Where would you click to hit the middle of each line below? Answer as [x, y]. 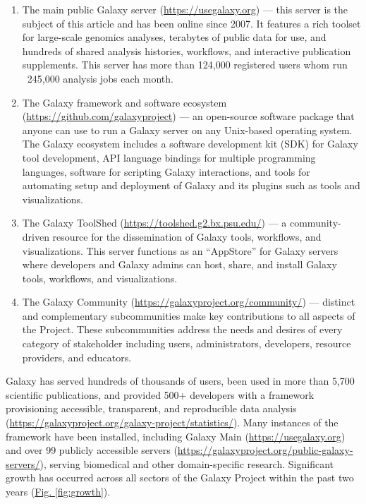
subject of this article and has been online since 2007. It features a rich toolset [191, 23]
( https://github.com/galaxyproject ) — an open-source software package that [188, 116]
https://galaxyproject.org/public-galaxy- [265, 450]
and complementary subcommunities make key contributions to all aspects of [189, 315]
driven [36, 236]
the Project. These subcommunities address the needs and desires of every [182, 329]
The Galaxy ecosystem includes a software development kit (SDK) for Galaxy [190, 144]
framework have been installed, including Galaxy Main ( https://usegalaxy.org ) [176, 436]
